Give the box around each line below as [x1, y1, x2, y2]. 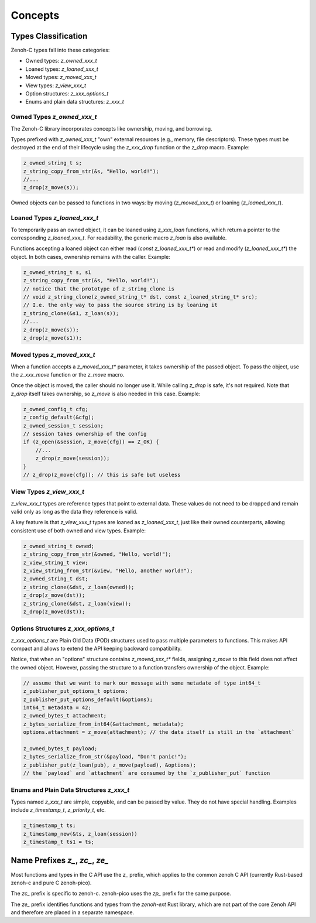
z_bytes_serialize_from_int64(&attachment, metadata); [23, 720, 184, 727]
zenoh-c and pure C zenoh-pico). [11, 879, 92, 886]
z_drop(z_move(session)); [35, 455, 110, 462]
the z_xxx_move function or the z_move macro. [11, 371, 125, 378]
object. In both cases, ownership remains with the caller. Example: [11, 253, 171, 260]
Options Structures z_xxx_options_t [11, 624, 115, 633]
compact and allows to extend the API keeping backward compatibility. [11, 645, 182, 652]
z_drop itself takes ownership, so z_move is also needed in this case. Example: [11, 390, 201, 397]
